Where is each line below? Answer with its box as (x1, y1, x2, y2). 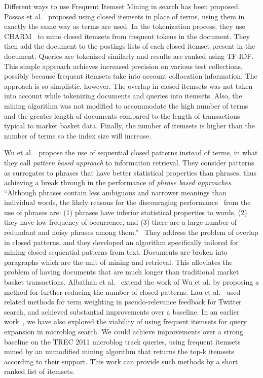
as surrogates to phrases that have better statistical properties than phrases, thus (4, 167, 257, 178)
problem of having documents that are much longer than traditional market (4, 266, 239, 277)
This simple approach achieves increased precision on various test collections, (4, 60, 243, 71)
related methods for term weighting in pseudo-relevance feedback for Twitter (4, 296, 242, 307)
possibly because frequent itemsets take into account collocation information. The (4, 71, 257, 81)
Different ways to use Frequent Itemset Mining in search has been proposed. (4, 1, 240, 11)
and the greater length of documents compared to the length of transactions (4, 110, 240, 121)
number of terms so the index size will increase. (4, 130, 152, 141)
